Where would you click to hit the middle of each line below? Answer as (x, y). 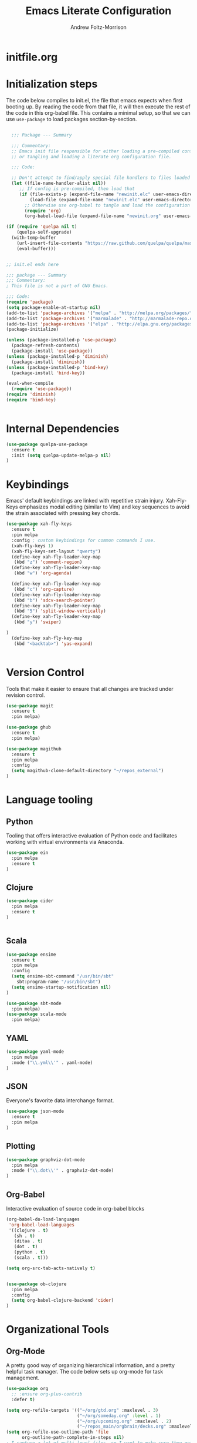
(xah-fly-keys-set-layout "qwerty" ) (56, 551)
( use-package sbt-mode (34, 1003)
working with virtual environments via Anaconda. (65, 842)
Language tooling (50, 800)
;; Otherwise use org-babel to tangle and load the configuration (107, 205)
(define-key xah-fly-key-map (47, 638)
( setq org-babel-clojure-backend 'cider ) (63, 1301)
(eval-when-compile (30, 384)
